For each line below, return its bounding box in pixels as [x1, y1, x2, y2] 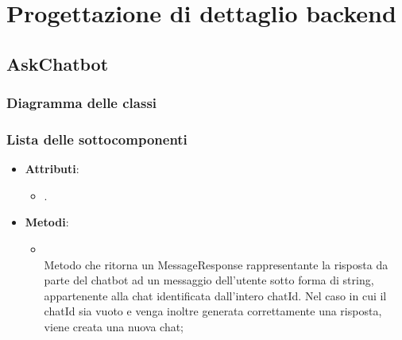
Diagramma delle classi [6, 93, 157, 113]
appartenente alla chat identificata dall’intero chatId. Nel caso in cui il [44, 287, 387, 303]
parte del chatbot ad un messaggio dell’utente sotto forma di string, [44, 272, 374, 288]
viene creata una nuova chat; [44, 318, 184, 334]
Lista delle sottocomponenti [6, 129, 187, 149]
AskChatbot [6, 51, 109, 75]
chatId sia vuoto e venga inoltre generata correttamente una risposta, [44, 303, 382, 319]
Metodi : [25, 214, 69, 230]
